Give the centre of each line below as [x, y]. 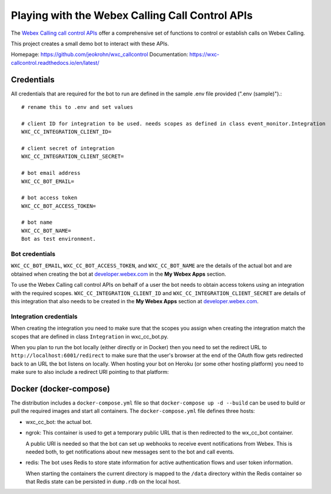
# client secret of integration [68, 148]
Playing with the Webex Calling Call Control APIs [132, 15]
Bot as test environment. [59, 239]
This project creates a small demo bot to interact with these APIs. [90, 44]
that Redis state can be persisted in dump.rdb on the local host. [103, 482]
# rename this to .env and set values [77, 107]
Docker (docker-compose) [60, 389]
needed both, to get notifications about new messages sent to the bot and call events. [130, 452]
